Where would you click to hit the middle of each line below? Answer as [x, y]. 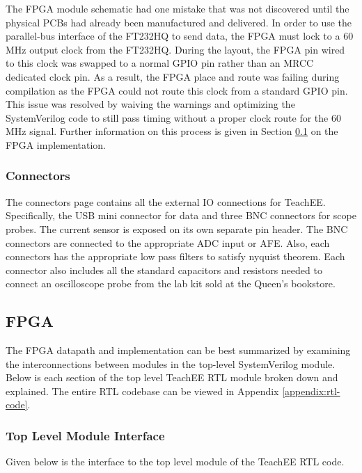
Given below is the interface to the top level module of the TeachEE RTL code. [175, 462]
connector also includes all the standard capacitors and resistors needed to [164, 270]
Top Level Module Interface [85, 435]
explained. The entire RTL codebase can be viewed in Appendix [142, 391]
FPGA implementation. [56, 144]
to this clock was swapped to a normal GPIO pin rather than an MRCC [160, 63]
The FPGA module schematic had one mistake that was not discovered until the [178, 8]
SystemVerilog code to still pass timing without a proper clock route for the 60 [173, 117]
